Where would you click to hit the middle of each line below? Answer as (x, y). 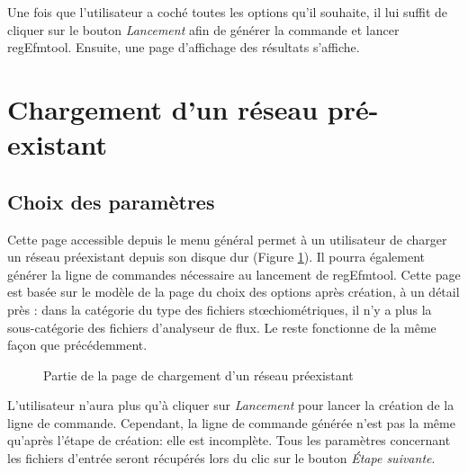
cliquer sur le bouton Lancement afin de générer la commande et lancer (203, 29)
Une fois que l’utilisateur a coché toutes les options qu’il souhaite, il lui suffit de (228, 12)
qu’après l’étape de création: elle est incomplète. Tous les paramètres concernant (229, 440)
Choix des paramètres (111, 201)
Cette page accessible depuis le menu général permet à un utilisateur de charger (227, 239)
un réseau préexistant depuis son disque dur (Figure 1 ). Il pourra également (216, 257)
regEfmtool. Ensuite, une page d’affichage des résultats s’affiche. (184, 47)
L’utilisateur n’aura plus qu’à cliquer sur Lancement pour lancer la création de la (231, 405)
